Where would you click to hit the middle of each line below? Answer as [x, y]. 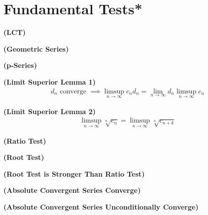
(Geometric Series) [36, 48]
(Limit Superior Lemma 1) [50, 81]
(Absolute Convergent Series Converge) [72, 190]
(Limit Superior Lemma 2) [50, 111]
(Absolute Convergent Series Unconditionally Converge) [101, 206]
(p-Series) [20, 65]
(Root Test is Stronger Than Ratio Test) [74, 173]
